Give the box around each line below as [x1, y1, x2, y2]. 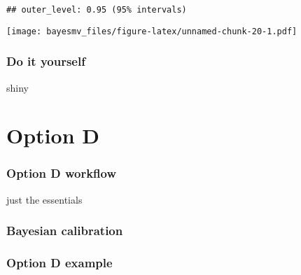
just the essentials [6, 192, 83, 206]
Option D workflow [6, 164, 117, 182]
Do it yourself [6, 52, 85, 70]
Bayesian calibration [6, 222, 123, 239]
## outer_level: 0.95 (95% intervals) [6, 5, 187, 15]
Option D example [6, 254, 113, 272]
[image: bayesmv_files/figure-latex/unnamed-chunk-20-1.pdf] [6, 26, 297, 36]
